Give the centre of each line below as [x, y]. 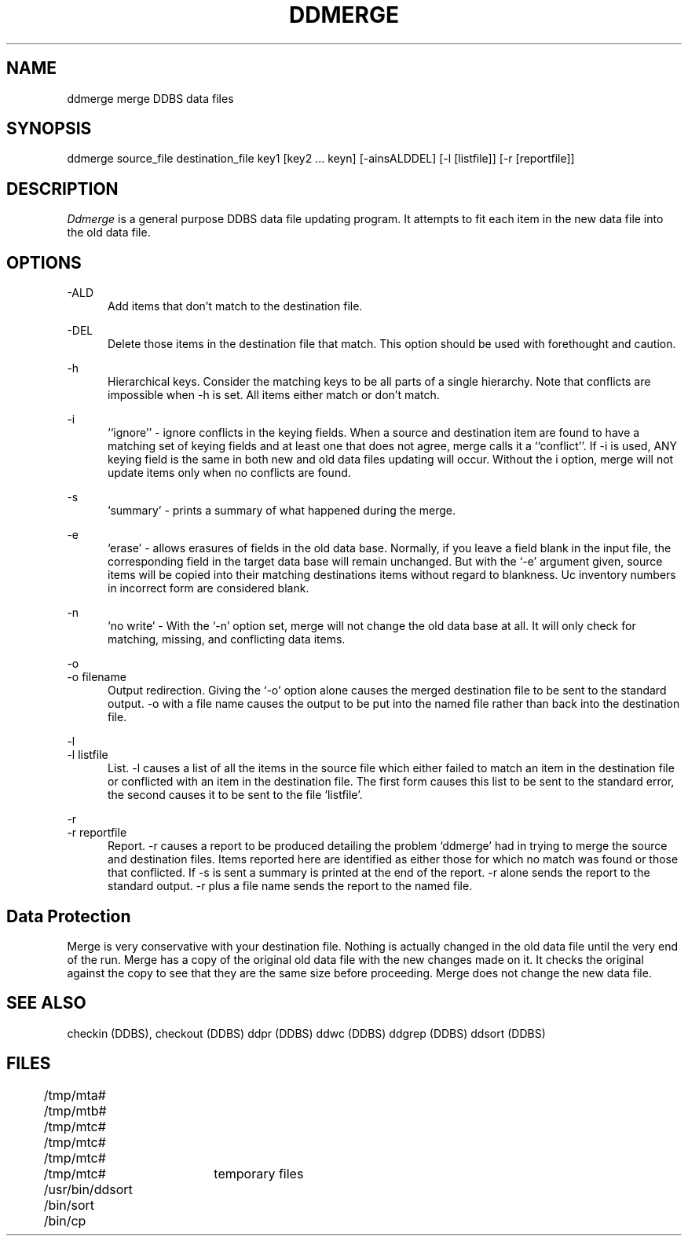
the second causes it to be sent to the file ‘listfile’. [235, 795]
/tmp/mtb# [75, 1110]
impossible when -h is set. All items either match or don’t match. [274, 395]
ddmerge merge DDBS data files [150, 98]
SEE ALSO [46, 1003]
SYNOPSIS [49, 129]
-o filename [97, 677]
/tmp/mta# [75, 1095]
